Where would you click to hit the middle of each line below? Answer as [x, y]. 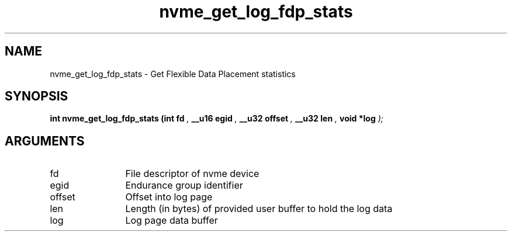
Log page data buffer [172, 221]
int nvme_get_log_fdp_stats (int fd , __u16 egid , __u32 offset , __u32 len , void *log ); [217, 119]
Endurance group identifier [184, 185]
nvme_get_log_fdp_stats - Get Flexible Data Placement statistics [173, 74]
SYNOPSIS [37, 96]
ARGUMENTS [45, 141]
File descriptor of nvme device [192, 174]
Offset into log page [169, 197]
